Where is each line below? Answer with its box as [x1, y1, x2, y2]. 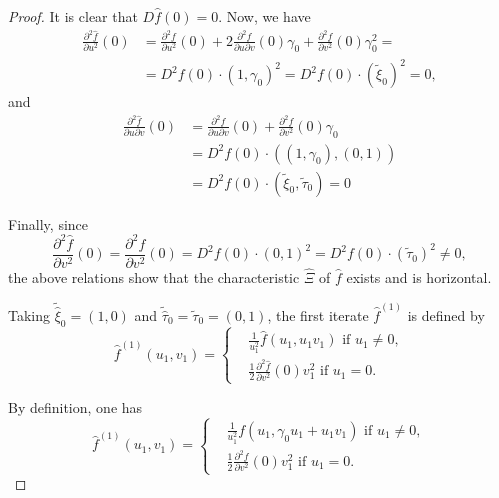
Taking [8, 305, 51, 325]
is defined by [407, 305, 485, 325]
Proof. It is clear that [8, 6, 138, 26]
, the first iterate [267, 305, 369, 325]
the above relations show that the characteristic [8, 266, 300, 287]
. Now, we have [218, 6, 311, 26]
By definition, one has [8, 396, 143, 417]
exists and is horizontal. [346, 266, 492, 287]
